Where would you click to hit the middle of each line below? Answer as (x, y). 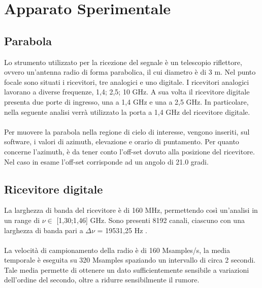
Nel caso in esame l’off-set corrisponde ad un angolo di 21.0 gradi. (106, 161)
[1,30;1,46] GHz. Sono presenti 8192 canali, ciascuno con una (151, 220)
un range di (22, 220)
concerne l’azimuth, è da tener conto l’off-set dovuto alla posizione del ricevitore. (129, 151)
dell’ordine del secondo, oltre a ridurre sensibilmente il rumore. (102, 280)
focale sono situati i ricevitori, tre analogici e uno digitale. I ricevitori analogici (127, 82)
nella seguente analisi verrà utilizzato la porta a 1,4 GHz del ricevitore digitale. (127, 111)
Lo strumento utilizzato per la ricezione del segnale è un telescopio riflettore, (123, 62)
